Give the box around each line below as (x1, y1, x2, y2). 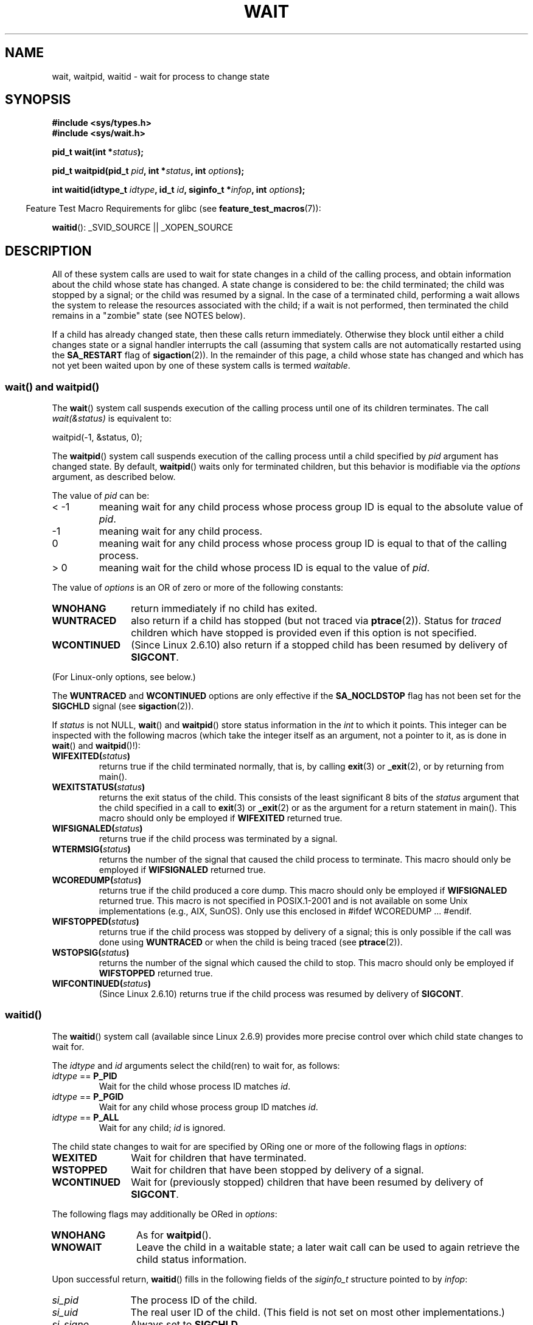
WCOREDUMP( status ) (52, 875, 142, 886)
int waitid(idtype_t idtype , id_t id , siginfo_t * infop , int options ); (52, 184, 305, 195)
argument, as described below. (52, 471, 176, 482)
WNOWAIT (51, 1240, 102, 1253)
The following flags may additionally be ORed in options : (52, 1208, 277, 1219)
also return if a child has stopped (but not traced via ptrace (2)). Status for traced (131, 614, 501, 627)
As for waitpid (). (136, 1228, 212, 1241)
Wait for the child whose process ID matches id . (99, 1080, 291, 1091)
